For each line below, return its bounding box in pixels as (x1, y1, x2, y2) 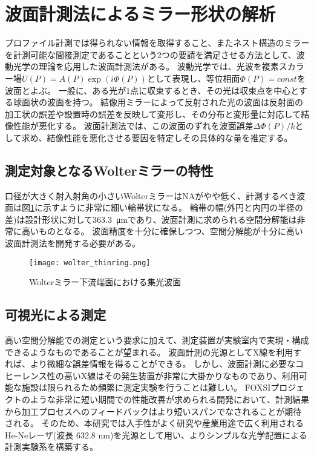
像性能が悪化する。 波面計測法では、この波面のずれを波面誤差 (5, 119, 253, 132)
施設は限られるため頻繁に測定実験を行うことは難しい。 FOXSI (21, 381, 271, 394)
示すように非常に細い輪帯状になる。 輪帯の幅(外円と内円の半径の (42, 201, 304, 214)
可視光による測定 (5, 305, 106, 324)
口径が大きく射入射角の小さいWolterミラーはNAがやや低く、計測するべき (5, 189, 297, 202)
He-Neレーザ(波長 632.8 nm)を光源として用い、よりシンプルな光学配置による (5, 428, 307, 441)
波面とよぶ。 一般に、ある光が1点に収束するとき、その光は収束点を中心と (5, 84, 299, 96)
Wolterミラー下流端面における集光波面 (29, 276, 182, 288)
